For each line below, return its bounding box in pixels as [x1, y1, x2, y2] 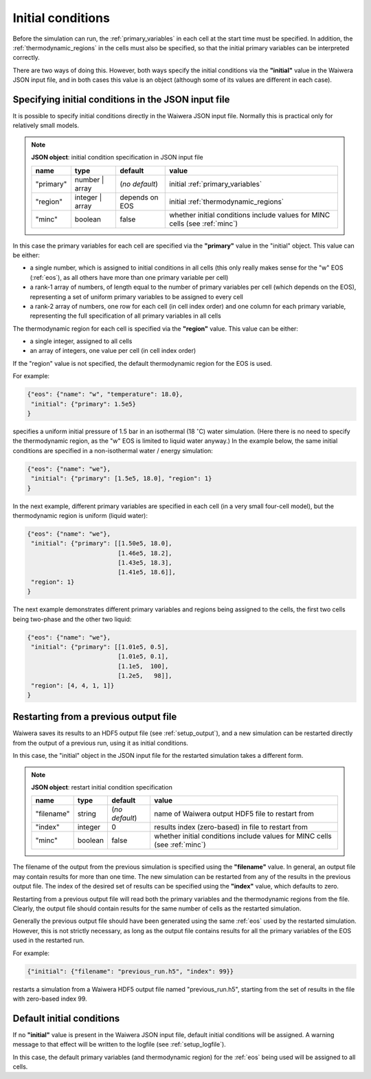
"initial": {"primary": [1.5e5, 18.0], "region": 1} [31, 475, 212, 483]
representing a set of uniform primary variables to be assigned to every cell [30, 292, 243, 301]
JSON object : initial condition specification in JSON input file [31, 153, 204, 162]
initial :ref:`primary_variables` [169, 179, 262, 188]
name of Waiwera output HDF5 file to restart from [154, 809, 314, 818]
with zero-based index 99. [12, 994, 87, 1003]
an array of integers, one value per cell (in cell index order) [30, 347, 196, 355]
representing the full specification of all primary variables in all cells [30, 312, 221, 320]
